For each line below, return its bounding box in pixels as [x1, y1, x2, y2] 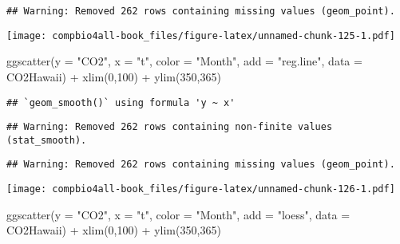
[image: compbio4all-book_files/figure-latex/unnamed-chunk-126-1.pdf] [6, 183, 395, 195]
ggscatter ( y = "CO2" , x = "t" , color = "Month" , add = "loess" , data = [6, 206, 350, 222]
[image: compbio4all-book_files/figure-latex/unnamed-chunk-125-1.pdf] [6, 30, 395, 41]
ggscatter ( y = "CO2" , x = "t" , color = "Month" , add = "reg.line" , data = [6, 53, 362, 69]
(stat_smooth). [6, 134, 87, 146]
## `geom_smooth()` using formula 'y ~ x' [6, 96, 236, 108]
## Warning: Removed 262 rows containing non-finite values [6, 121, 333, 133]
